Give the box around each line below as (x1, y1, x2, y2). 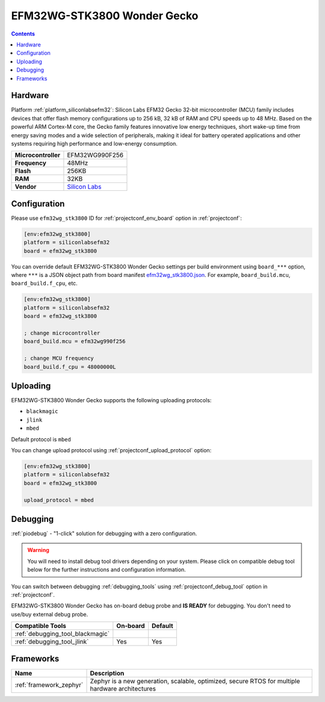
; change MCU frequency (23, 355, 94, 362)
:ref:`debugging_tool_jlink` (14, 638, 89, 646)
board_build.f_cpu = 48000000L (23, 363, 117, 370)
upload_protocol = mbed (23, 497, 94, 503)
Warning (27, 547, 49, 554)
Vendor (14, 182, 37, 191)
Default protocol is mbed (11, 435, 72, 443)
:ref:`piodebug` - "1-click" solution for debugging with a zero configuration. (11, 530, 197, 537)
